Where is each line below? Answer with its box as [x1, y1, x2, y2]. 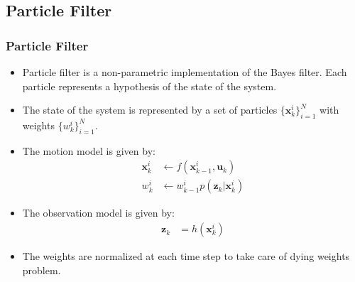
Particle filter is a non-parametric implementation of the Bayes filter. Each [22, 65, 347, 79]
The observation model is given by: [22, 205, 175, 220]
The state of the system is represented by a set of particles [22, 102, 278, 117]
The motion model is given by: [22, 143, 155, 158]
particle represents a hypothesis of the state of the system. [22, 78, 277, 93]
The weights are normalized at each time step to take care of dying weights [22, 249, 350, 264]
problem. [22, 262, 61, 277]
